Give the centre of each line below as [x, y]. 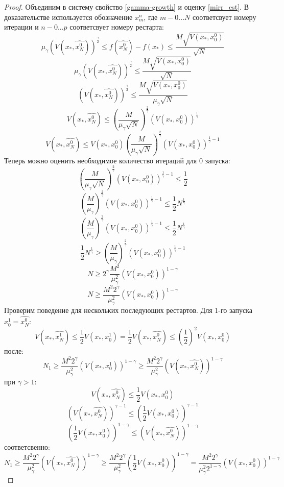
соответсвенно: [27, 447]
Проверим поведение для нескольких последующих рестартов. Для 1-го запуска [128, 310]
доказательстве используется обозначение [68, 17]
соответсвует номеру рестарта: [117, 27]
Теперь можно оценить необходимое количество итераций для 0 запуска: [117, 160]
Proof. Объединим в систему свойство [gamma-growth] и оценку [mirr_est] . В [127, 7]
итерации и [21, 27]
